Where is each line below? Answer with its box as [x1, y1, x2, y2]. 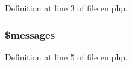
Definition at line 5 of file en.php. [5, 50, 128, 63]
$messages [5, 27, 55, 42]
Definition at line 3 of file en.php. [5, 2, 128, 14]
